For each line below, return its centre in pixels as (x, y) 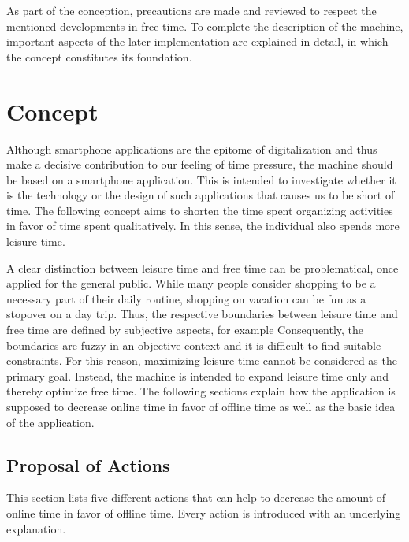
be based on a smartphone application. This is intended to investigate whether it (201, 179)
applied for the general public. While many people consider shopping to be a (191, 283)
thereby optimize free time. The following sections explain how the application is (201, 391)
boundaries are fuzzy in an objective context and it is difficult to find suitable (194, 345)
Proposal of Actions (88, 464)
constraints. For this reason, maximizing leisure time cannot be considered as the (202, 360)
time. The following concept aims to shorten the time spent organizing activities (200, 210)
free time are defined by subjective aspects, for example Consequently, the (185, 330)
